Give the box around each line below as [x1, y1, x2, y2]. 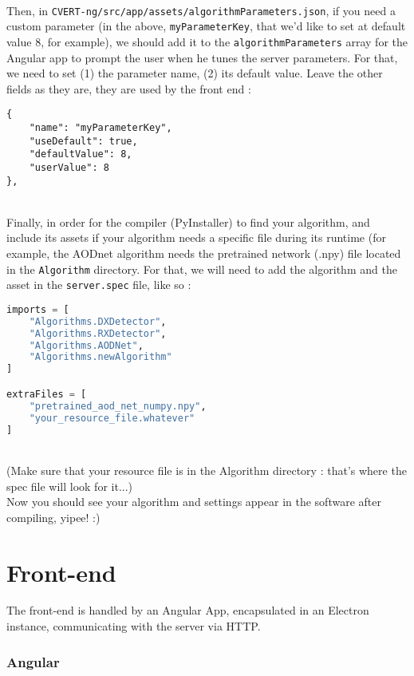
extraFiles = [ [6, 388, 87, 400]
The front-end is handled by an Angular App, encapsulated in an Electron [6, 602, 369, 619]
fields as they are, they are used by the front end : [6, 80, 251, 97]
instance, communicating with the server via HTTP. [6, 618, 261, 634]
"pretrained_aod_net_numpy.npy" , [29, 400, 207, 412]
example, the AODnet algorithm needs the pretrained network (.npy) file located [6, 245, 401, 262]
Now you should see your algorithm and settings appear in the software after [6, 493, 381, 510]
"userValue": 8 [29, 161, 109, 173]
